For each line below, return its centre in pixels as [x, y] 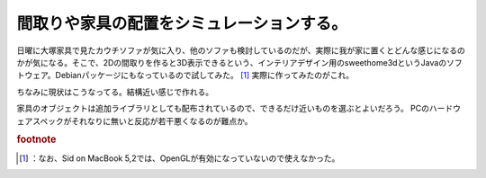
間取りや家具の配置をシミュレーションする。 [182, 23]
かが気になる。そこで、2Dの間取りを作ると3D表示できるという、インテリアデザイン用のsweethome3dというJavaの [232, 62]
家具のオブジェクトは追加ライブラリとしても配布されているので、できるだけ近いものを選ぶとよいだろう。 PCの [223, 109]
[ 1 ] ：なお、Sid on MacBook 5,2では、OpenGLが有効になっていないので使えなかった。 [180, 158]
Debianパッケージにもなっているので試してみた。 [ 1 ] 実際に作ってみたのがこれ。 [205, 76]
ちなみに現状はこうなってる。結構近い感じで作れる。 [115, 92]
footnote [36, 139]
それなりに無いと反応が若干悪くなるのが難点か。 [162, 120]
